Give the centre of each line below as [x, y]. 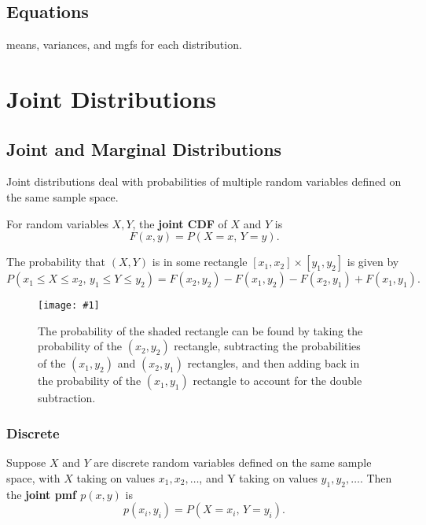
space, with [33, 477]
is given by [373, 262]
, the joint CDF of [180, 223]
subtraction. [67, 398]
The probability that [56, 262]
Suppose [26, 462]
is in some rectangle [200, 262]
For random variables [57, 223]
